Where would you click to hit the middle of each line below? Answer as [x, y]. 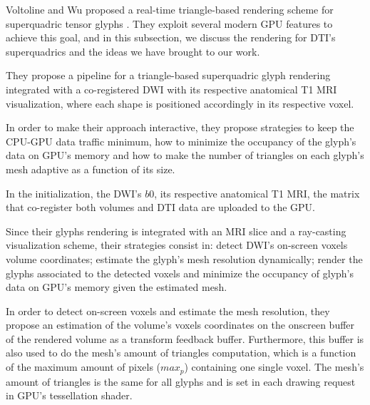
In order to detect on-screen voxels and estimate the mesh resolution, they [168, 311]
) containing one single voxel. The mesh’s [274, 367]
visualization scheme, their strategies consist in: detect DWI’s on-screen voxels [177, 245]
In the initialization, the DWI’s [74, 193]
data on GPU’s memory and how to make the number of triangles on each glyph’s [185, 155]
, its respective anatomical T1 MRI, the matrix [257, 193]
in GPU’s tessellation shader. [69, 395]
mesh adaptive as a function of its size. [91, 169]
